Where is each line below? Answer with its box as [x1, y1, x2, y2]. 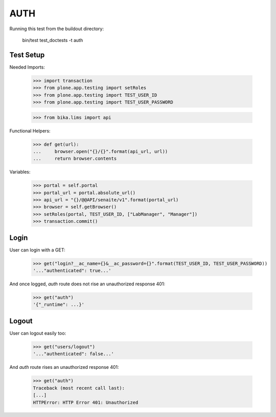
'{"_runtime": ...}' [33, 302, 84, 307]
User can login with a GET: [9, 246, 66, 253]
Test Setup [9, 50, 45, 59]
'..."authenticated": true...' [33, 268, 112, 274]
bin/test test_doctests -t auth [22, 37, 83, 43]
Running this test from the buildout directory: [9, 26, 104, 32]
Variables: [9, 169, 31, 175]
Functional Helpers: [9, 128, 51, 134]
